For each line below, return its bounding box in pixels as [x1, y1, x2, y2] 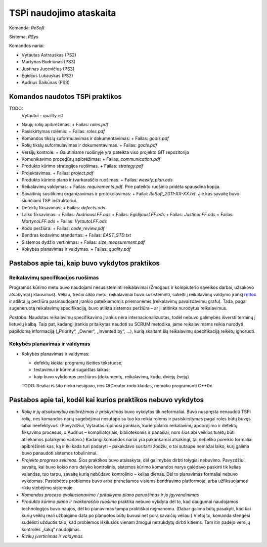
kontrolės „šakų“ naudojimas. [21, 526, 81, 532]
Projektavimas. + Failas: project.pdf [21, 170, 94, 176]
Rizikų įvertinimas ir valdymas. [21, 533, 84, 539]
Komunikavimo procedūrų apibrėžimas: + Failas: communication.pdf [21, 156, 161, 162]
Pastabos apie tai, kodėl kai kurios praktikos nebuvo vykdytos [9, 396, 204, 404]
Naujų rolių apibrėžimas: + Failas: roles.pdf [21, 121, 109, 127]
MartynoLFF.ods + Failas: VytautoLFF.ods [21, 218, 107, 225]
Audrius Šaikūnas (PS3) [21, 80, 70, 86]
